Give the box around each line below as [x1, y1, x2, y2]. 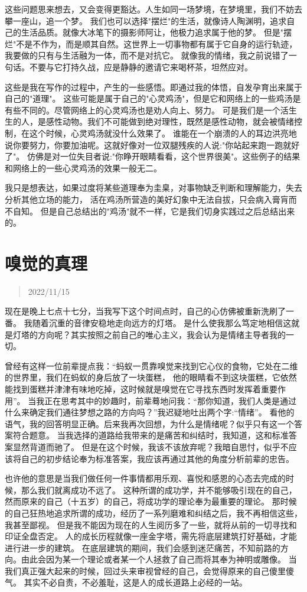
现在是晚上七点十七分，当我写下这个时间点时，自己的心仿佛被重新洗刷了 [5, 305, 286, 317]
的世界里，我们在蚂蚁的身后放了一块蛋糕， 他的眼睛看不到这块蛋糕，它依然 [5, 371, 297, 383]
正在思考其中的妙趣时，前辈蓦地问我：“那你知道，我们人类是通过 [44, 394, 296, 406]
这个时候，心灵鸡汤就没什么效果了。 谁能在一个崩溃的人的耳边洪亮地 [29, 126, 297, 139]
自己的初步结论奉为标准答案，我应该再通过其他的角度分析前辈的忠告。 [21, 452, 294, 464]
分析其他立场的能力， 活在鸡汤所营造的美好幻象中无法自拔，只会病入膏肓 [5, 193, 289, 205]
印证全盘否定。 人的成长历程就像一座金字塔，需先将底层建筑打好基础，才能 [5, 530, 297, 542]
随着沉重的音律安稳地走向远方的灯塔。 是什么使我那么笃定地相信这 [32, 317, 292, 328]
